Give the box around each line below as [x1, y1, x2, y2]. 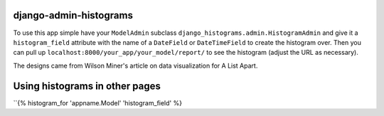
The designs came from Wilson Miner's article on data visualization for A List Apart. [13, 61, 258, 70]
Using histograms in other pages [13, 80, 161, 92]
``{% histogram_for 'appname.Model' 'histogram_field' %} [13, 98, 183, 107]
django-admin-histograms [13, 9, 133, 21]
